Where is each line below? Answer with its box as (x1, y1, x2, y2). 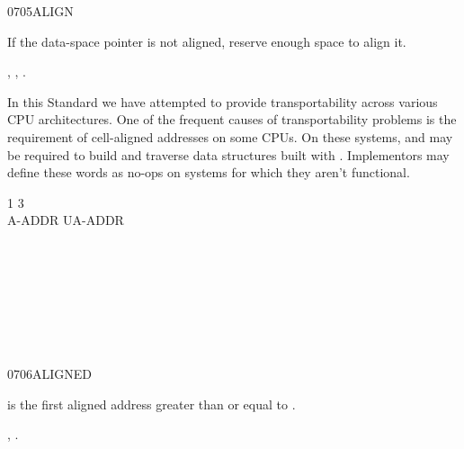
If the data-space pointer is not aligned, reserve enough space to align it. (7, 31, 406, 50)
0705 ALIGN (7, 2, 74, 20)
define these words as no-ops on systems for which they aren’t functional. (7, 163, 410, 182)
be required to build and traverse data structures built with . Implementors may (7, 145, 450, 164)
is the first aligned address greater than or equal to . (7, 394, 296, 413)
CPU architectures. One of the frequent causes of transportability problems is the (7, 110, 457, 129)
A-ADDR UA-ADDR (7, 211, 124, 229)
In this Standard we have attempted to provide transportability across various (7, 92, 438, 111)
